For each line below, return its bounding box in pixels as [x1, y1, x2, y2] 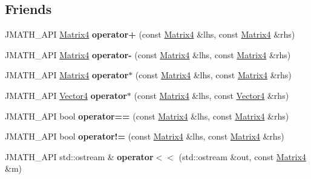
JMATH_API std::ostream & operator [5, 150, 154, 163]
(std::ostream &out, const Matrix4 [178, 150, 306, 163]
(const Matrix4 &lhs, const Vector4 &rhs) [134, 89, 289, 101]
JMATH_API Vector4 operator [5, 89, 127, 101]
